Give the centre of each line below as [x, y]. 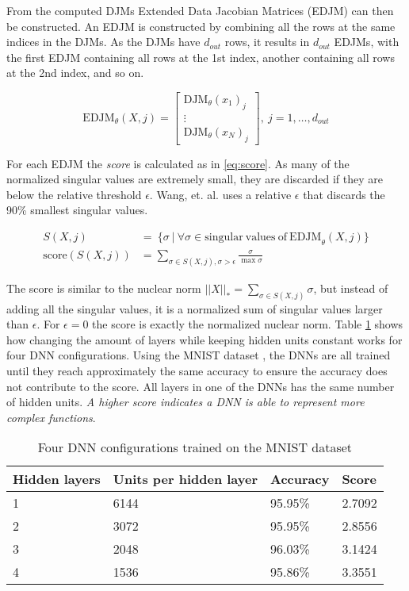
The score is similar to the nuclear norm [104, 288]
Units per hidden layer [185, 479]
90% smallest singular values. [77, 210]
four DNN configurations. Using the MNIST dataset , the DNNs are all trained [199, 355]
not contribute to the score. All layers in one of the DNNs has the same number [201, 386]
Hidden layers [57, 479]
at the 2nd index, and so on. [75, 73]
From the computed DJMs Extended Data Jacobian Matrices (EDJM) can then [200, 10]
